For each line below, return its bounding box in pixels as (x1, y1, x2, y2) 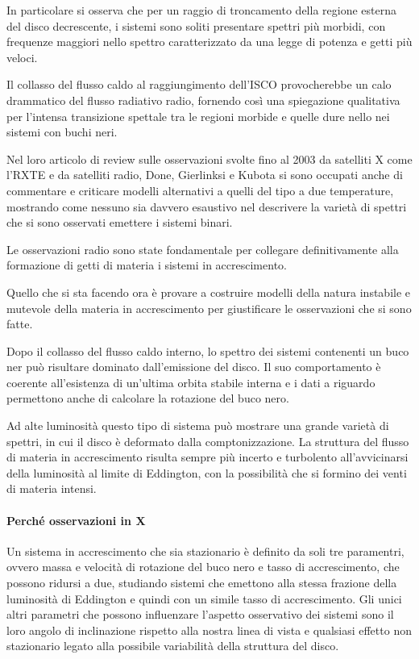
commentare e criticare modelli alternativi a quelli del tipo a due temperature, (6, 181, 394, 198)
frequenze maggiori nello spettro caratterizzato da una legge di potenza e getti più (6, 33, 413, 50)
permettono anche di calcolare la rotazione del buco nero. (6, 390, 289, 407)
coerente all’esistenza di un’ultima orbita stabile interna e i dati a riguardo (6, 373, 375, 390)
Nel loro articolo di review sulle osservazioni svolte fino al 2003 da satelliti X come (6, 150, 413, 167)
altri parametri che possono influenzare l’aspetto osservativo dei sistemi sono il (6, 606, 394, 623)
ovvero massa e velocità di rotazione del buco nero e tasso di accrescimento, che (6, 558, 400, 575)
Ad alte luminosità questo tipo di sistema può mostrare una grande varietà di (6, 417, 389, 434)
